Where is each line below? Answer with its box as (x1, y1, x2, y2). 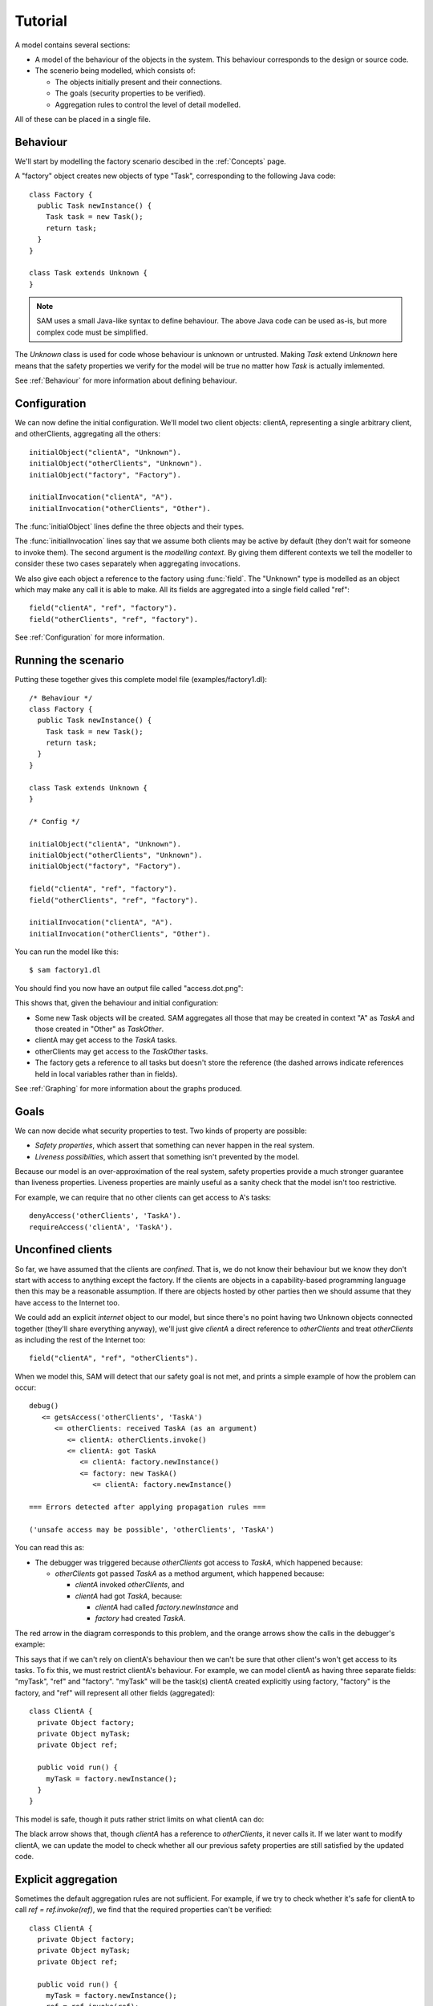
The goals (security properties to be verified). (55, 88, 206, 98)
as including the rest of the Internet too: (14, 1334, 146, 1344)
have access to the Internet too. (14, 1297, 120, 1307)
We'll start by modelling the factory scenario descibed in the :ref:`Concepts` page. (14, 156, 286, 166)
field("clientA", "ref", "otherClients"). (29, 1354, 199, 1363)
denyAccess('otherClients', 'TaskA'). (29, 1212, 182, 1220)
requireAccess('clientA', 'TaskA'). (29, 1222, 173, 1232)
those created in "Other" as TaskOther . (34, 1024, 164, 1034)
